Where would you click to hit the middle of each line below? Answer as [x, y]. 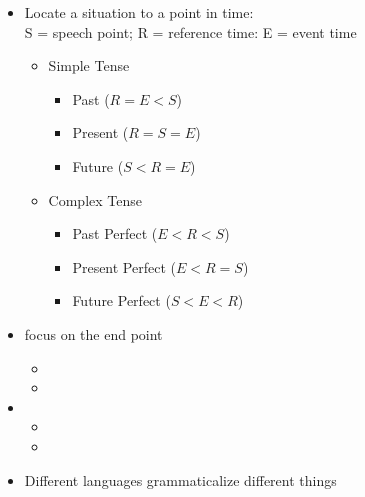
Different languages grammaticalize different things [180, 479]
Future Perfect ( [121, 300]
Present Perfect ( [124, 266]
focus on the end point [93, 333]
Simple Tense [89, 65]
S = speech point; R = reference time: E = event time [190, 31]
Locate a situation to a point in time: [139, 12]
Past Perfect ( [115, 233]
